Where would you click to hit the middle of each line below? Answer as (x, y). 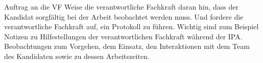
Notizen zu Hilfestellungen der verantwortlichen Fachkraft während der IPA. (123, 36)
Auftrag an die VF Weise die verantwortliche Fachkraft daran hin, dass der (121, 7)
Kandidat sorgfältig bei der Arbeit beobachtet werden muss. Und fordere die (124, 16)
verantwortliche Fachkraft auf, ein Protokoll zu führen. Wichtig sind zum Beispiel (131, 26)
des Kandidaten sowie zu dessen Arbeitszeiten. (77, 56)
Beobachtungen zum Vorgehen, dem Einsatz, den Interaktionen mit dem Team (127, 46)
